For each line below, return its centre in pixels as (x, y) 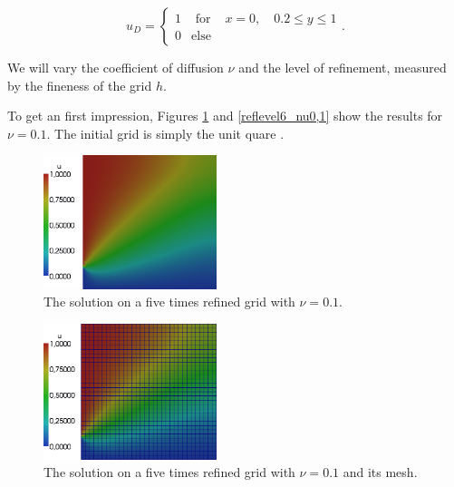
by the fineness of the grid (80, 85)
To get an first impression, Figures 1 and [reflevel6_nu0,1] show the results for (225, 116)
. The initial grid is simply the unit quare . (165, 133)
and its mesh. (380, 472)
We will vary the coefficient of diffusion (116, 67)
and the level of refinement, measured (343, 67)
